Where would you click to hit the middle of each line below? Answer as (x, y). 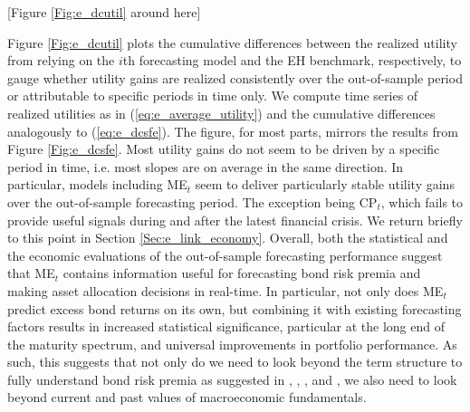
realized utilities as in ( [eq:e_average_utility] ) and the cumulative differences (221, 113)
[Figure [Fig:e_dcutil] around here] (104, 12)
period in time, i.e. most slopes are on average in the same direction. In (206, 166)
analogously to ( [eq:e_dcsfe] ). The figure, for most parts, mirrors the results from (233, 131)
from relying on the (61, 60)
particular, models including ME (97, 184)
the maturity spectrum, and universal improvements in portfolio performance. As (232, 344)
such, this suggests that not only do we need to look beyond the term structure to (235, 362)
